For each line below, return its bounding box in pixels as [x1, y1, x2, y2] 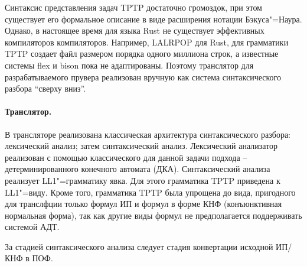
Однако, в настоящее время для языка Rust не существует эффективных [5, 24, 264, 37]
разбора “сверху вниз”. [5, 82, 86, 95]
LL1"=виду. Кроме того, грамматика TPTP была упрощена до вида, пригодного [5, 186, 296, 198]
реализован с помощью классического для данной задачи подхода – [5, 151, 247, 163]
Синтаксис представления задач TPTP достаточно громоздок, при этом [5, 1, 262, 13]
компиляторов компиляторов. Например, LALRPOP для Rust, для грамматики [5, 35, 289, 48]
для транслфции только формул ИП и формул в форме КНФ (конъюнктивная [5, 197, 282, 210]
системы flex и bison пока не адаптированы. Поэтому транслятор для [5, 59, 254, 71]
